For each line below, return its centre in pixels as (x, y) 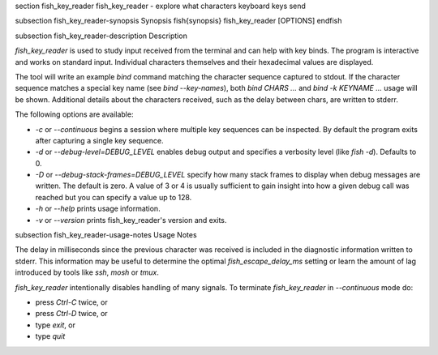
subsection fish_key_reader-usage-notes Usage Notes (106, 235)
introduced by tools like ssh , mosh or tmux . (87, 272)
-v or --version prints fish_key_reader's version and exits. (131, 220)
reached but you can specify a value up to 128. (114, 197)
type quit (50, 336)
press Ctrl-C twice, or (72, 302)
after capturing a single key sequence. (99, 140)
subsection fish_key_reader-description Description (101, 36)
